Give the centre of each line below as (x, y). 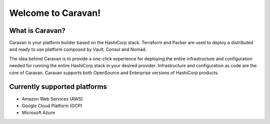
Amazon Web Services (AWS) (52, 99)
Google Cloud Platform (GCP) (52, 106)
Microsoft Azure (38, 113)
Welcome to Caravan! (55, 13)
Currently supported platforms (58, 87)
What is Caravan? (37, 31)
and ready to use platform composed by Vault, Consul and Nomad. (78, 49)
